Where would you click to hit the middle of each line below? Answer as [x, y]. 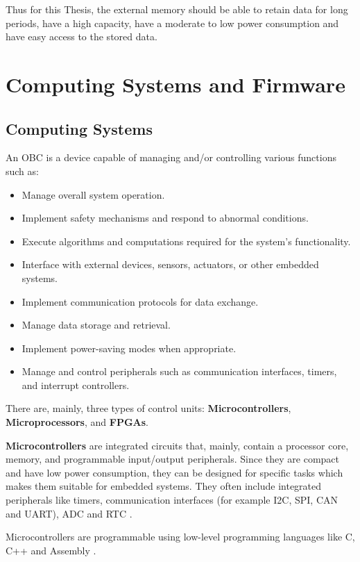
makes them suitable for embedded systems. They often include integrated [164, 486]
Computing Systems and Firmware [175, 84]
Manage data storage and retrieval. [96, 325]
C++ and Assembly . [51, 550]
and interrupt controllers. [76, 385]
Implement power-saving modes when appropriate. [129, 348]
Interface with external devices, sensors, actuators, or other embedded [170, 264]
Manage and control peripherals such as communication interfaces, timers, [179, 371]
